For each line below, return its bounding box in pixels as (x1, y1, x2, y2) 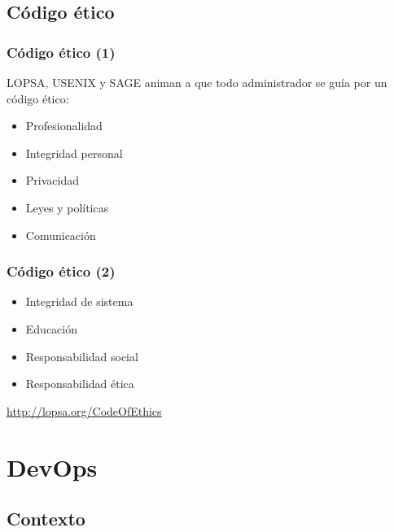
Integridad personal (25, 144, 123, 161)
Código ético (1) (7, 41, 116, 62)
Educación (25, 320, 78, 337)
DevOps (7, 450, 98, 483)
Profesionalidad (25, 117, 103, 134)
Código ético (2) (7, 261, 116, 281)
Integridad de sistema (25, 293, 134, 310)
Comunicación (25, 226, 96, 243)
